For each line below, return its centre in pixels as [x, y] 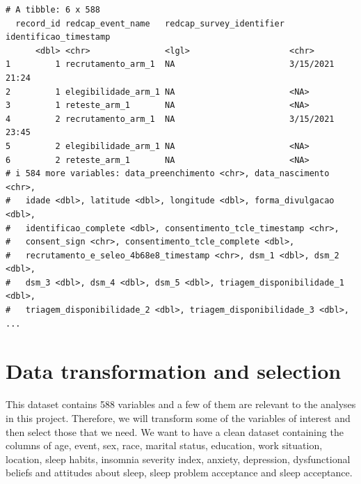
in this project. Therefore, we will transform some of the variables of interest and [178, 417]
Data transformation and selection [174, 371]
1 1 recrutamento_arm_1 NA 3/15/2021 [170, 64]
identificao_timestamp [58, 37]
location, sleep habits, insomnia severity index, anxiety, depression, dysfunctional [178, 459]
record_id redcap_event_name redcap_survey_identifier [150, 23]
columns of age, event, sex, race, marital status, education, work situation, [164, 445]
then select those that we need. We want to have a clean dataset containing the [175, 431]
